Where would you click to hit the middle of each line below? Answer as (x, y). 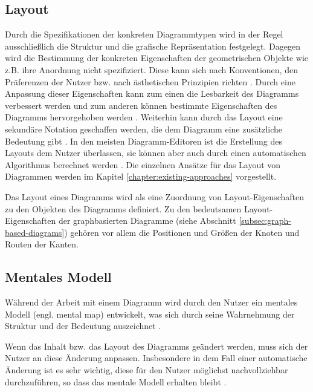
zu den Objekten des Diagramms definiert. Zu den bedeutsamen (123, 208)
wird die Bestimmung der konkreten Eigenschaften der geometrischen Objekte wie (157, 58)
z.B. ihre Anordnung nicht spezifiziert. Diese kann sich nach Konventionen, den (151, 69)
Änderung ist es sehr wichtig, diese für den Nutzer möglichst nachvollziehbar (147, 370)
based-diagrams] (35, 232)
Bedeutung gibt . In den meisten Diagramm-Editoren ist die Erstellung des (144, 141)
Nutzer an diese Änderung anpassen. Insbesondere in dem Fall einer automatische (156, 358)
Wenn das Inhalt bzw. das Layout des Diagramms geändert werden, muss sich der (156, 346)
